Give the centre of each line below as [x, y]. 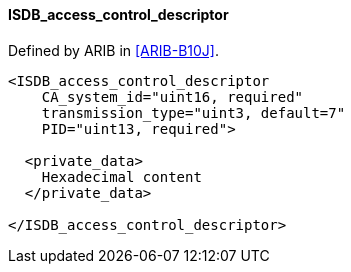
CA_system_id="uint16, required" [172, 96]
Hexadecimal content [121, 176]
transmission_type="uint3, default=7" [193, 112]
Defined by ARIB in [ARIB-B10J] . [113, 50]
